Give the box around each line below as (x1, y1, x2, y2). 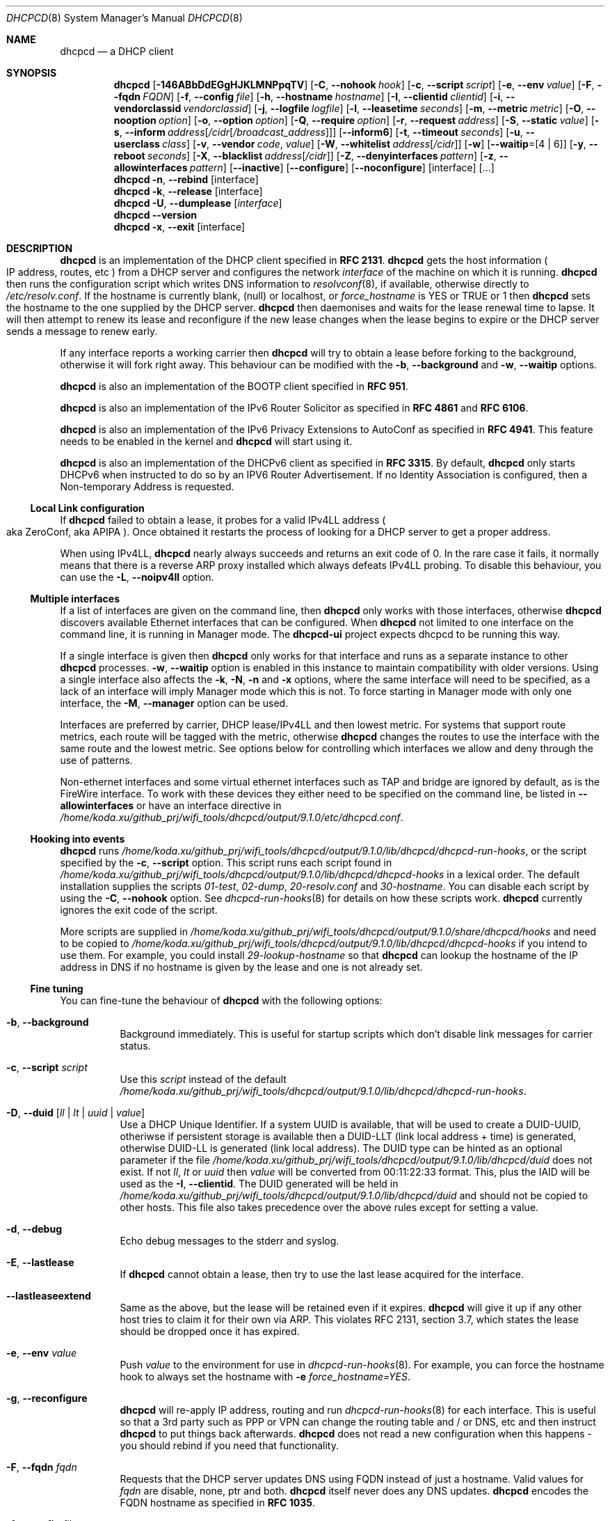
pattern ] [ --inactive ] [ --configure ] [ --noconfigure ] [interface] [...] (189, 162, 495, 173)
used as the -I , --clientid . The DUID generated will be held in (120, 1178, 399, 1189)
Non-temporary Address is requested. (60, 481, 234, 492)
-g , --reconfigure (6, 1392, 88, 1404)
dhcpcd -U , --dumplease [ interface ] (113, 197, 282, 209)
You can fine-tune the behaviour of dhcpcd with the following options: (60, 994, 383, 1006)
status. (120, 1040, 151, 1052)
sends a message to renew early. (6, 325, 158, 337)
